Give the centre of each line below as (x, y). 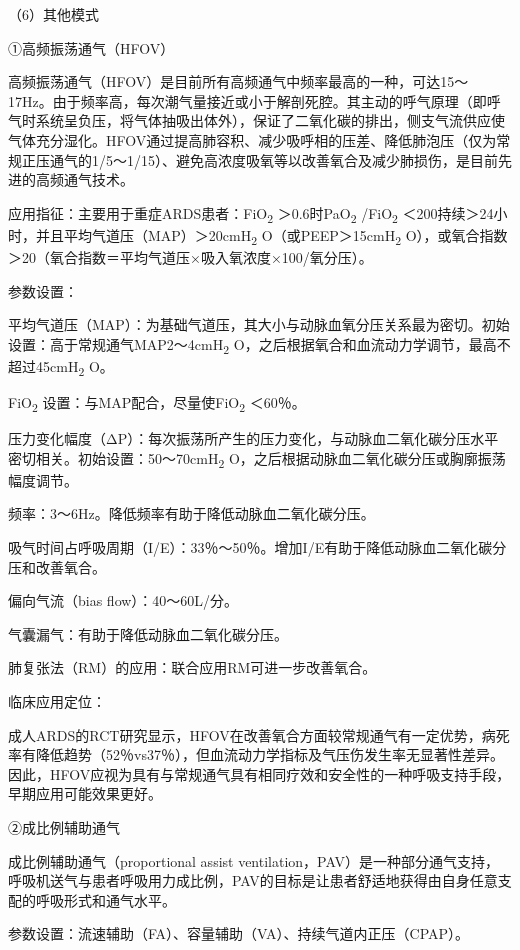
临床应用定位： (57, 701)
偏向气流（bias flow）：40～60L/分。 (123, 600)
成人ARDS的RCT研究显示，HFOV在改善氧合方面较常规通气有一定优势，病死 (259, 734)
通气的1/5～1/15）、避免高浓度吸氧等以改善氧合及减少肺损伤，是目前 (273, 159)
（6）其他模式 (53, 14)
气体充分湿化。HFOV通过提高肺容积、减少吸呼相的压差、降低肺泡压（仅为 (252, 139)
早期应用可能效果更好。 (85, 793)
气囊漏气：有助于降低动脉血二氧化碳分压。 (148, 633)
